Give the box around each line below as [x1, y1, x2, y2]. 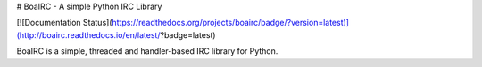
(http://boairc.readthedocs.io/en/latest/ [16, 29, 161, 40]
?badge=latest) [160, 29, 216, 40]
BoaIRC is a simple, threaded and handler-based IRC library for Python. [16, 46, 278, 56]
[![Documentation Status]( [16, 18, 112, 28]
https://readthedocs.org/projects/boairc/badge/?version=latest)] [112, 18, 350, 28]
